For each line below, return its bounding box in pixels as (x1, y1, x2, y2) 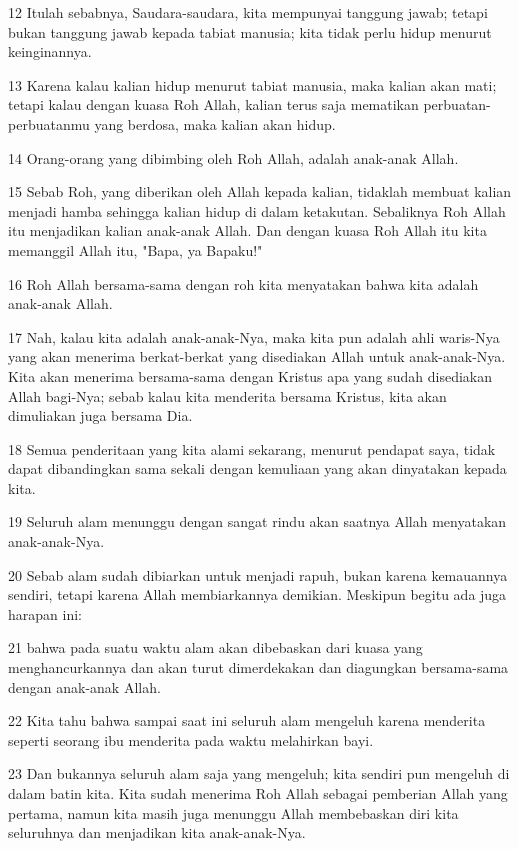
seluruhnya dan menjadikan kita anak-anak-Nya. (8, 822, 306, 843)
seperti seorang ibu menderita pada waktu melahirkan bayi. (8, 729, 374, 750)
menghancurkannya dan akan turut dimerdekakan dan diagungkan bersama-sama (8, 657, 509, 678)
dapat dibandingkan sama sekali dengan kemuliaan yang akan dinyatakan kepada (8, 458, 507, 479)
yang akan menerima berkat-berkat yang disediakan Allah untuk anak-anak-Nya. (8, 346, 506, 367)
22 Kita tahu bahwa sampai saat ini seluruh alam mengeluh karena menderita (8, 710, 486, 731)
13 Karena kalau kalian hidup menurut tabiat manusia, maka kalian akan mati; (8, 74, 497, 95)
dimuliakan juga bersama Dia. (8, 405, 193, 426)
